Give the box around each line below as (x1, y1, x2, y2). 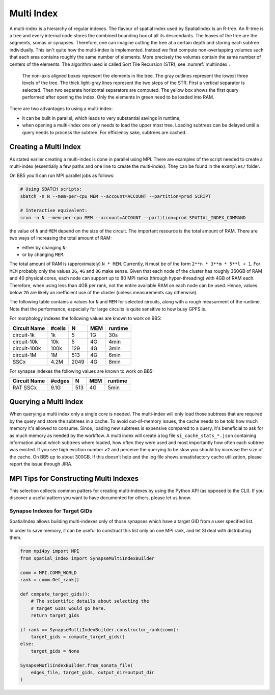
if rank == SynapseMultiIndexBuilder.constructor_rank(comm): (20, 627, 179, 632)
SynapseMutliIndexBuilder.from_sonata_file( (20, 662, 133, 668)
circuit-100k (12, 345, 41, 352)
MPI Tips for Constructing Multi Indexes (9, 474, 139, 483)
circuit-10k (12, 338, 38, 345)
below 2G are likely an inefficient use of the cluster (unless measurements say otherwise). (9, 289, 198, 295)
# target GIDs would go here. (31, 605, 106, 611)
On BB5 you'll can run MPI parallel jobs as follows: (9, 172, 115, 178)
